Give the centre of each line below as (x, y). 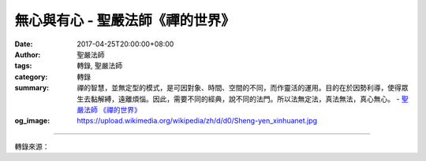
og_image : (32, 121)
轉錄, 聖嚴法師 (99, 66)
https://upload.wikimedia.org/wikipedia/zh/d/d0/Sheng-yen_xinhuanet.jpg (197, 121)
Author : (28, 54)
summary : (32, 88)
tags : (23, 66)
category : (31, 77)
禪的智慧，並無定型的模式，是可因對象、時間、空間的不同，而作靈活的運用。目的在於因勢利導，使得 (239, 88)
